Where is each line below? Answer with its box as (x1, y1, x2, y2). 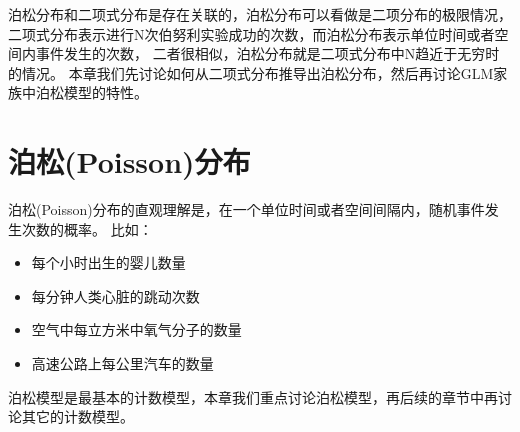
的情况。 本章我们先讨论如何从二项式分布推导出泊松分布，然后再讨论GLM (8, 62, 494, 83)
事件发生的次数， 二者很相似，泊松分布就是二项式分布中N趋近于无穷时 (35, 43, 500, 64)
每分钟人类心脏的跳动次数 (31, 285, 200, 306)
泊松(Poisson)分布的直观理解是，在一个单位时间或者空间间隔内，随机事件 (8, 199, 485, 220)
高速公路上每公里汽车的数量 (31, 353, 214, 374)
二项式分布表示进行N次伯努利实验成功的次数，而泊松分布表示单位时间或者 (8, 23, 495, 44)
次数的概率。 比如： (21, 218, 153, 239)
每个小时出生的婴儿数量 (31, 252, 186, 273)
